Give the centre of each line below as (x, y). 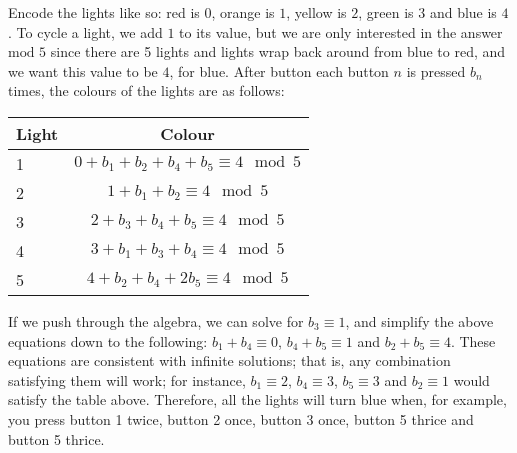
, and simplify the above (419, 320)
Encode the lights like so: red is (104, 12)
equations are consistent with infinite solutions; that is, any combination (229, 360)
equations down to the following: (108, 340)
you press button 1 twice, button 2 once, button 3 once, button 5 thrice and (241, 418)
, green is (386, 12)
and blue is (463, 12)
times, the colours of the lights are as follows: (146, 90)
